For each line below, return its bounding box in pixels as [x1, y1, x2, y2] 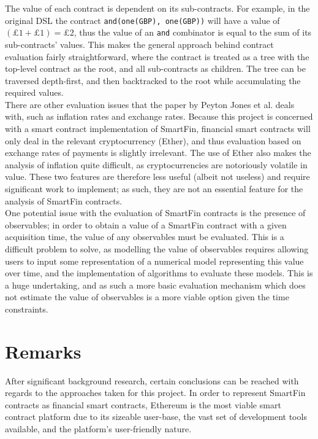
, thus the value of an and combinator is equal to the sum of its [74, 26, 312, 39]
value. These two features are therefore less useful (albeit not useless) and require [5, 170, 310, 183]
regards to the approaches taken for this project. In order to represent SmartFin [5, 386, 306, 399]
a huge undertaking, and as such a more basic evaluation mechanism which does [5, 278, 306, 291]
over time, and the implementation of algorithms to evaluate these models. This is [5, 266, 313, 279]
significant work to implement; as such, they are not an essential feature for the [5, 182, 303, 195]
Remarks [5, 338, 81, 363]
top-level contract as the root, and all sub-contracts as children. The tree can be [5, 62, 306, 75]
